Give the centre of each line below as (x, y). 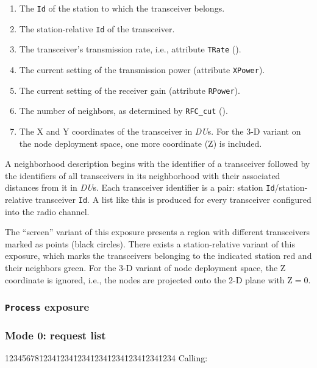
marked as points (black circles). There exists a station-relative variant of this (150, 243)
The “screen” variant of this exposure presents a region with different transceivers (158, 232)
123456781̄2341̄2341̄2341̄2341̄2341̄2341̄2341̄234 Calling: (106, 357)
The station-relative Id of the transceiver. (97, 28)
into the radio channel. (47, 211)
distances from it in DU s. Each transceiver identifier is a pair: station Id (140, 187)
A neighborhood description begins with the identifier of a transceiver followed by (158, 164)
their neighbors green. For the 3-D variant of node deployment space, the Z (145, 267)
